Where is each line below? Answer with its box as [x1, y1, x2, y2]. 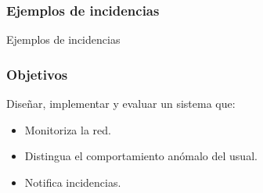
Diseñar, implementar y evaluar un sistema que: [6, 95, 236, 112]
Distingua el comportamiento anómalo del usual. [24, 148, 258, 164]
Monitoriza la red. [24, 121, 111, 138]
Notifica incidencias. [24, 173, 121, 190]
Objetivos [6, 64, 68, 84]
